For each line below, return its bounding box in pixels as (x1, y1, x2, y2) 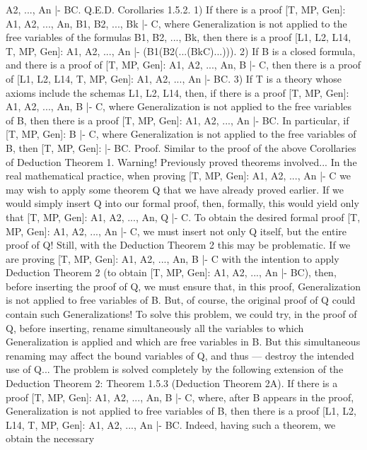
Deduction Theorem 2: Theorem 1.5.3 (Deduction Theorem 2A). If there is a (6, 376, 338, 391)
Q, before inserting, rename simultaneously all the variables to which (6, 320, 304, 335)
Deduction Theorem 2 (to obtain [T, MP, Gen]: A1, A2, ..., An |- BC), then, (6, 265, 337, 280)
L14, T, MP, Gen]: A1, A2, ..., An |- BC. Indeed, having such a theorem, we (6, 417, 336, 432)
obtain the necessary (6, 431, 95, 446)
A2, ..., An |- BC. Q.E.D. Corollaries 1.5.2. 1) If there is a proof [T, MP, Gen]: (6, 2, 346, 16)
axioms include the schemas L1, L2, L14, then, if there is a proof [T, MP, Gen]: (6, 85, 349, 100)
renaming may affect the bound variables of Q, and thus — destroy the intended (6, 348, 354, 362)
